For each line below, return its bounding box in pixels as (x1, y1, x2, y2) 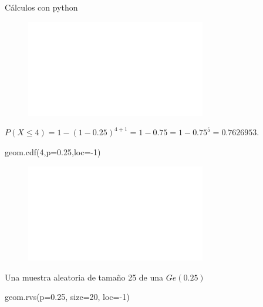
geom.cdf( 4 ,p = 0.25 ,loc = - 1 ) (5, 146, 101, 158)
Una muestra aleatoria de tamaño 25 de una (5, 271, 164, 283)
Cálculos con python (5, 1, 78, 13)
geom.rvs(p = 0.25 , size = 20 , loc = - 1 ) (5, 291, 130, 303)
